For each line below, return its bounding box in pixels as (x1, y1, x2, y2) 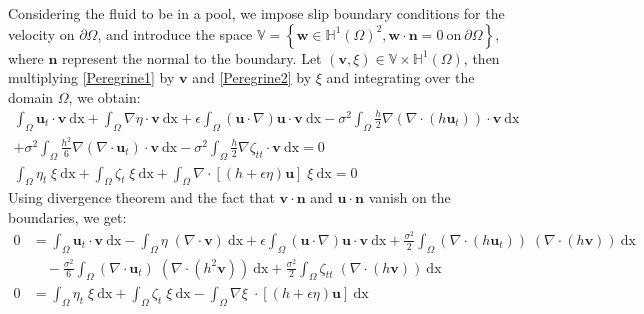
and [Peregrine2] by (192, 67, 312, 88)
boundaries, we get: (8, 207, 127, 228)
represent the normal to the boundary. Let (62, 47, 322, 68)
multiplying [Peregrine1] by (8, 67, 175, 88)
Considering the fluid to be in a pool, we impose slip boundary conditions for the (8, 3, 505, 23)
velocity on (8, 23, 75, 44)
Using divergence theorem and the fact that (8, 187, 275, 208)
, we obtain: (68, 86, 141, 107)
